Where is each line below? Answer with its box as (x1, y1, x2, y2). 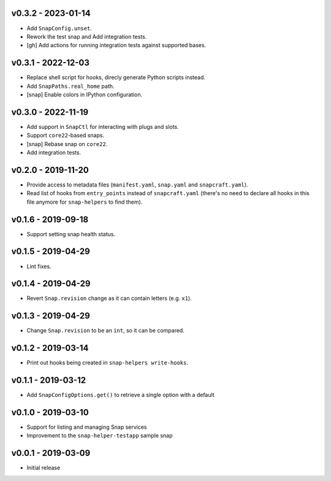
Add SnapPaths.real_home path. (26, 82, 115, 90)
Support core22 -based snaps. (26, 132, 104, 139)
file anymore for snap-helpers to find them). (26, 198, 143, 206)
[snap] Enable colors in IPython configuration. (26, 91, 143, 98)
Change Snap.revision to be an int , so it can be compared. (26, 327, 185, 334)
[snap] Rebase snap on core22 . (26, 140, 108, 147)
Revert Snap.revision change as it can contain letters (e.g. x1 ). (26, 294, 192, 302)
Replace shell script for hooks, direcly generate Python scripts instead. (26, 74, 205, 81)
